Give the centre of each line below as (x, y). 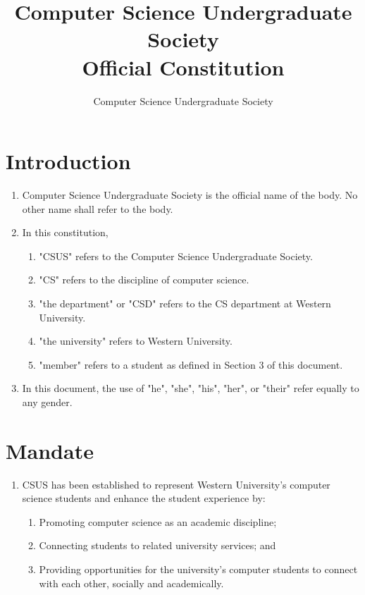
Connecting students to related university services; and (157, 545)
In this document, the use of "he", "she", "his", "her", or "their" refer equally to (191, 388)
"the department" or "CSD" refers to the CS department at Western (185, 303)
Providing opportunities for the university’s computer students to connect (198, 569)
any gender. (47, 401)
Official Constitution (183, 67)
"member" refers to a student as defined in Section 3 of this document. (191, 364)
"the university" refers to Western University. (136, 341)
